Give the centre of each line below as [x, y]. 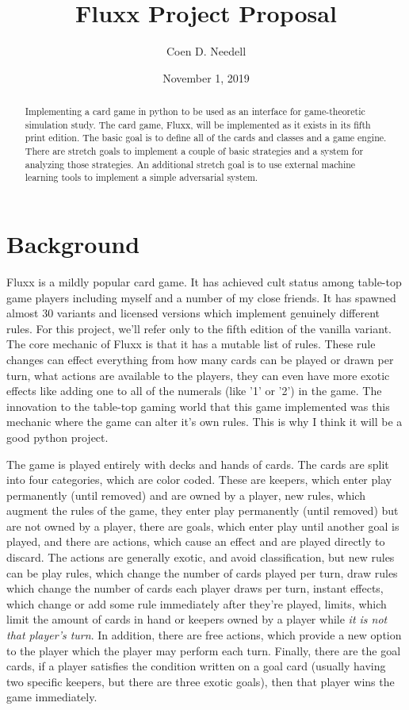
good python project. [57, 437]
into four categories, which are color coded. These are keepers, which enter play [199, 480]
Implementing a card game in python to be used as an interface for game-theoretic [195, 111]
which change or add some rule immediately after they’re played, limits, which [197, 603]
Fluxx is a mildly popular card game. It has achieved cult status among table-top [204, 281]
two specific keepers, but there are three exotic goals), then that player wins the [201, 681]
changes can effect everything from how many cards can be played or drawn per [200, 359]
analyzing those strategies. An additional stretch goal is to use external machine [190, 164]
